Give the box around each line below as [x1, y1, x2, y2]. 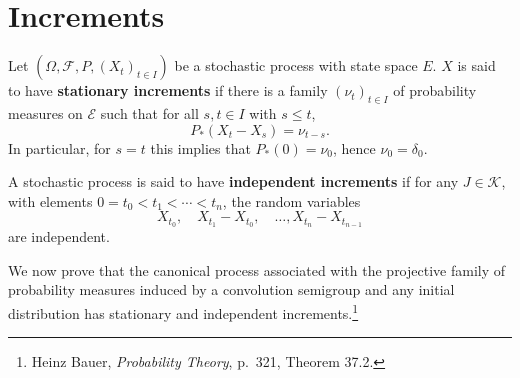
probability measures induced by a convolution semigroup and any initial [8, 279, 455, 300]
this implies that [150, 137, 251, 158]
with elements [8, 190, 93, 211]
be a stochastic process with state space [174, 55, 418, 76]
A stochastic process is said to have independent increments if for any [8, 171, 459, 192]
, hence [333, 137, 376, 158]
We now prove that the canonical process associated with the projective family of [8, 259, 506, 280]
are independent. [8, 226, 110, 247]
